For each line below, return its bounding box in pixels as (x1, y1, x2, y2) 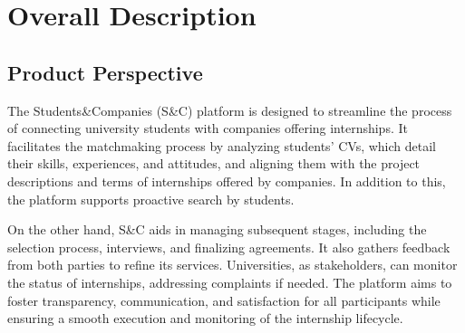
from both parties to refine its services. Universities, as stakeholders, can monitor (7, 255, 458, 274)
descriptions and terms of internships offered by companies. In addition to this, (7, 171, 446, 190)
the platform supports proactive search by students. (7, 189, 295, 208)
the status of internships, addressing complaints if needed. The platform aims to (7, 272, 452, 291)
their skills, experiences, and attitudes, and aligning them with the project (7, 154, 421, 173)
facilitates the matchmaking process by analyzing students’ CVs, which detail (7, 136, 436, 155)
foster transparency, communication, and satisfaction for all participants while (7, 290, 441, 309)
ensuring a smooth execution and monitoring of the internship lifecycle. (7, 309, 403, 328)
